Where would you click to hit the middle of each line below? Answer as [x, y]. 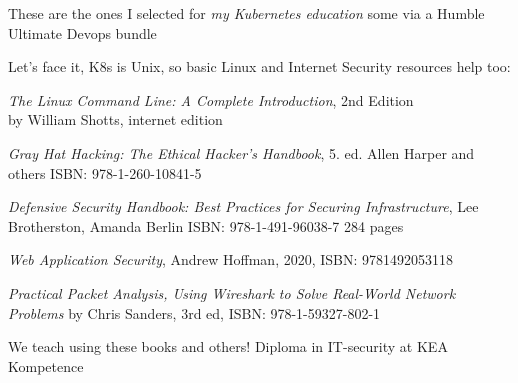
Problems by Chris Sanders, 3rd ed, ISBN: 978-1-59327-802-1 [194, 312]
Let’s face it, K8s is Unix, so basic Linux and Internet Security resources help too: [259, 66]
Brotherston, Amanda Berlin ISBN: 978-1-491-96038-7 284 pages [206, 225]
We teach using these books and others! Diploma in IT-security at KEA [228, 346]
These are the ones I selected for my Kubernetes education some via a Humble [246, 13]
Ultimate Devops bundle [82, 32]
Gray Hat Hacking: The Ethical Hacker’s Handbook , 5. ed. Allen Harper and [241, 152]
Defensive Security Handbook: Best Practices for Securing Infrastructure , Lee [243, 206]
